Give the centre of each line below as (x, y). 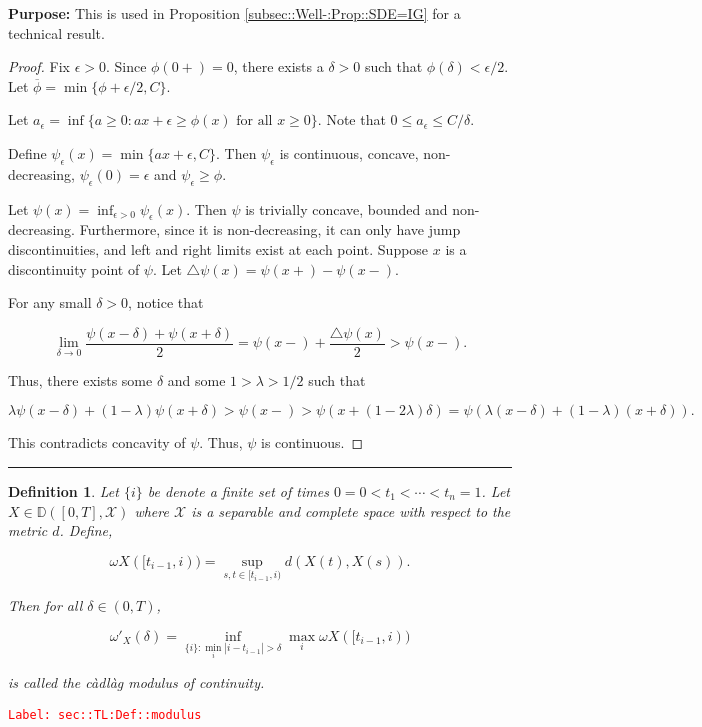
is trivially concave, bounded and (346, 208)
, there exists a (278, 66)
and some (196, 379)
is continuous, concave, (349, 152)
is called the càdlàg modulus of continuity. (136, 682)
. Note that (351, 119)
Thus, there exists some (80, 379)
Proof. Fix (39, 66)
